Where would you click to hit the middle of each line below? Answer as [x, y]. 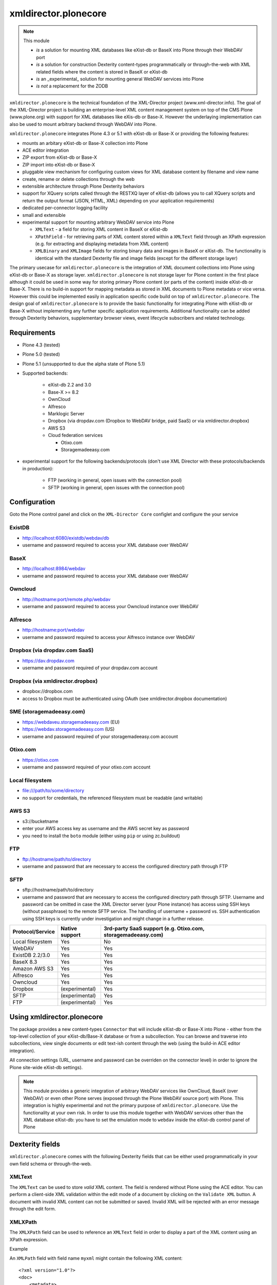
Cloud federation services [75, 435]
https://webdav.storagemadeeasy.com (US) [68, 729]
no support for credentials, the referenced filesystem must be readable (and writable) [113, 798]
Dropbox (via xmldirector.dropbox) [54, 681]
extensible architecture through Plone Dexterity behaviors [83, 186]
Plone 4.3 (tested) [41, 345]
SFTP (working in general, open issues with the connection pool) [116, 487]
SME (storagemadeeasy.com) [47, 712]
